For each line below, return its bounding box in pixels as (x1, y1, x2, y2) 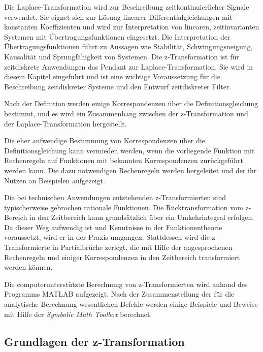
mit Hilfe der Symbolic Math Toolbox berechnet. (4, 308, 152, 319)
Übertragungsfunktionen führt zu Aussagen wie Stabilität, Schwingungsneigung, (4, 41, 253, 52)
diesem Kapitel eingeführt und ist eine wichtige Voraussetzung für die (4, 71, 220, 82)
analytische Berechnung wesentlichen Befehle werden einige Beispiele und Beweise (4, 299, 258, 309)
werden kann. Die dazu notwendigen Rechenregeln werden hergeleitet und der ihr (4, 165, 257, 175)
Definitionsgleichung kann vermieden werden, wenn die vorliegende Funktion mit (4, 145, 255, 155)
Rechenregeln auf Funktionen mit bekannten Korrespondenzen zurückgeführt (4, 155, 243, 166)
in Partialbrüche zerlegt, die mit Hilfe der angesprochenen (52, 242, 233, 252)
